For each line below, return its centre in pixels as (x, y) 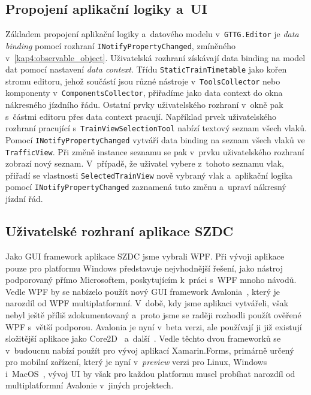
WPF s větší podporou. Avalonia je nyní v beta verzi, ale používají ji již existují (154, 326)
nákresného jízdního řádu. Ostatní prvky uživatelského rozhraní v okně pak (144, 105)
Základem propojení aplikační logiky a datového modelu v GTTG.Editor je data (152, 34)
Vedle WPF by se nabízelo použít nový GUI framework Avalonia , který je (143, 291)
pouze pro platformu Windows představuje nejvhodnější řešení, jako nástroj (144, 268)
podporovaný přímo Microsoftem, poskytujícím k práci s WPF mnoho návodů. (151, 280)
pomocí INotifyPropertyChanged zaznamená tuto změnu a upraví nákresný (146, 187)
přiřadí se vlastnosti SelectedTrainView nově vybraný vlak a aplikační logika (149, 175)
